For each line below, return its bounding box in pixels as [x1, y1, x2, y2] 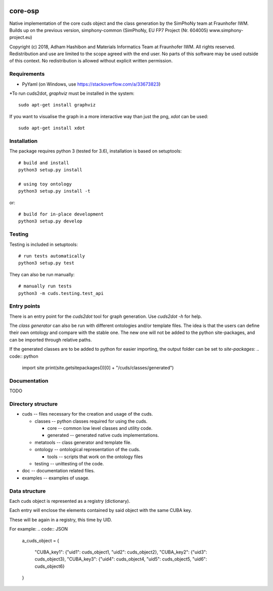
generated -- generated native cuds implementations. [47, 432, 159, 438]
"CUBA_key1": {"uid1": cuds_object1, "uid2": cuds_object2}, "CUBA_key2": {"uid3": [34, 549, 207, 555]
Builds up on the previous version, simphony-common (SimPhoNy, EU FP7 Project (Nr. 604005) [9, 27, 208, 33]
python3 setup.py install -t [18, 188, 90, 194]
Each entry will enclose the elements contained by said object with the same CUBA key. [9, 507, 192, 513]
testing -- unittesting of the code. [34, 461, 104, 467]
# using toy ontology [18, 181, 72, 187]
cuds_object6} [34, 563, 65, 569]
